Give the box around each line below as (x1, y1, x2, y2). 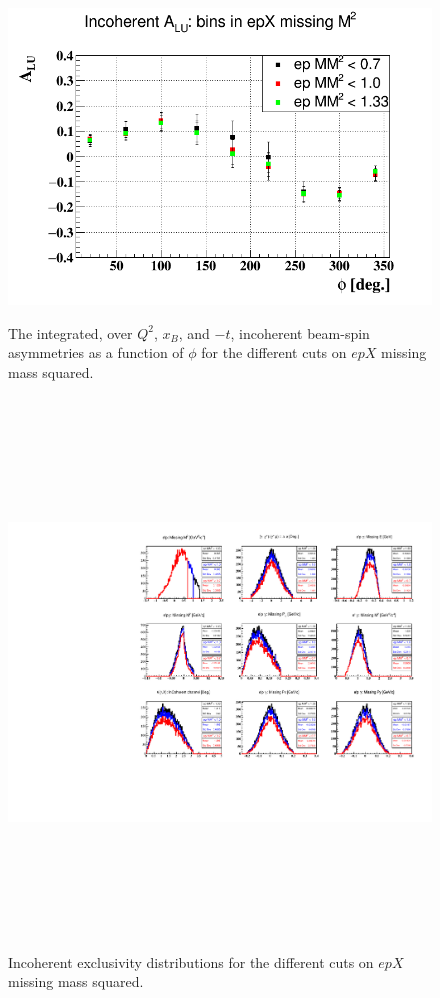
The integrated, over (8, 322, 133, 343)
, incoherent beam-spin (230, 322, 370, 343)
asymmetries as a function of (8, 342, 184, 363)
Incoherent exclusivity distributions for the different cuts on (8, 951, 374, 972)
